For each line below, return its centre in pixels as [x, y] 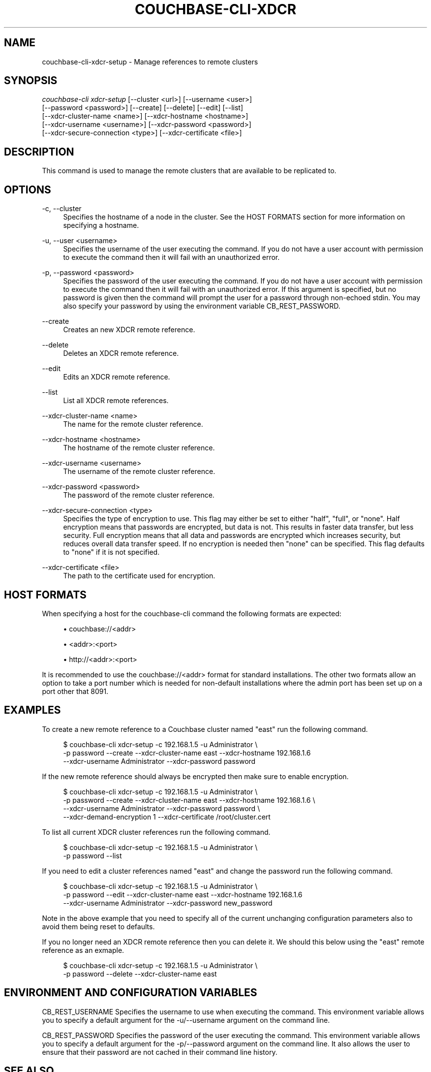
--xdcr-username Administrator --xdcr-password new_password [168, 903]
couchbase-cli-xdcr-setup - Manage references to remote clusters [150, 62]
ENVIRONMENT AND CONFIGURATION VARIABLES [131, 993]
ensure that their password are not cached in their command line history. [160, 1052]
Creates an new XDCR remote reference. [129, 330]
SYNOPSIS [31, 81]
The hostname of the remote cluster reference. [139, 448]
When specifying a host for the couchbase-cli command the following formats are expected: [192, 613]
